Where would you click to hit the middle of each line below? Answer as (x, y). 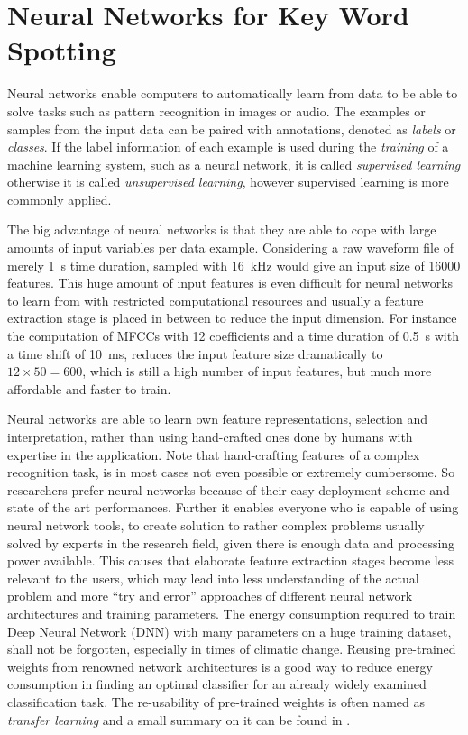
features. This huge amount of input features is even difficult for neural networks (230, 283)
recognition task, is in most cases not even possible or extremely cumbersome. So (231, 472)
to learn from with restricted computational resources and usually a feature (216, 300)
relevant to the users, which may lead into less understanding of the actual (213, 578)
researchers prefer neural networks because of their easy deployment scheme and (229, 489)
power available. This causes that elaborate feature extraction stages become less (230, 560)
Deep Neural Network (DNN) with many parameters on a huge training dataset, (229, 631)
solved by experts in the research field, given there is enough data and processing (231, 542)
